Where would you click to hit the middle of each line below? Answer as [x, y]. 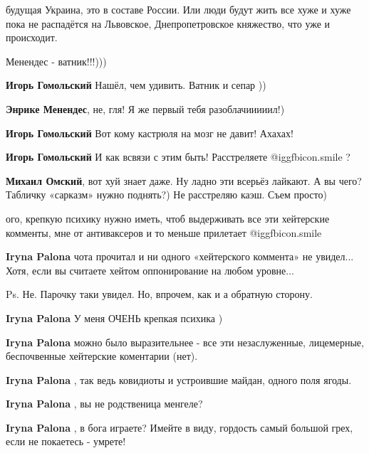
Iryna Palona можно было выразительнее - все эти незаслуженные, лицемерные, [185, 342]
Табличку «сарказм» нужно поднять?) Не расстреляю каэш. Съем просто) [166, 194]
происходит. [32, 37]
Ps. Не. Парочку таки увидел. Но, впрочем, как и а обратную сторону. [159, 294]
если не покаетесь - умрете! [66, 441]
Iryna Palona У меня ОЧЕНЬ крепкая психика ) [114, 318]
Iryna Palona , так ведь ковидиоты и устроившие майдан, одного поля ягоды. [179, 379]
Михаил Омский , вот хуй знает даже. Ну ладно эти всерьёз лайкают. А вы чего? [184, 180]
